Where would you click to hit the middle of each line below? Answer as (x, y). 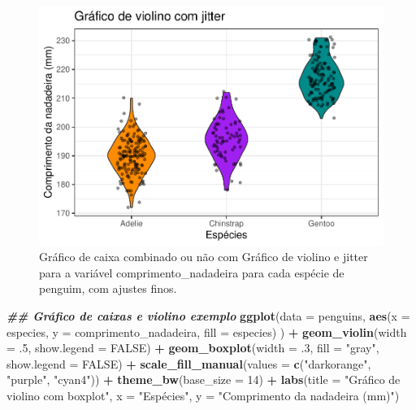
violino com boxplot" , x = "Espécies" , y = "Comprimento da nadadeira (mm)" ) (203, 395)
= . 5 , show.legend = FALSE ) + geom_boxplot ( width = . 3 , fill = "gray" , (193, 348)
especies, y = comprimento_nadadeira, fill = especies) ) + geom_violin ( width (207, 331)
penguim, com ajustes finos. (108, 288)
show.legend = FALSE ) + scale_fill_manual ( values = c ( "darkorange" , (189, 363)
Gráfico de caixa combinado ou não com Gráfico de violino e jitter (204, 257)
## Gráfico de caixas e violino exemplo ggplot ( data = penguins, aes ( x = (208, 315)
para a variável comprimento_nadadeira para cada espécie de (192, 272)
